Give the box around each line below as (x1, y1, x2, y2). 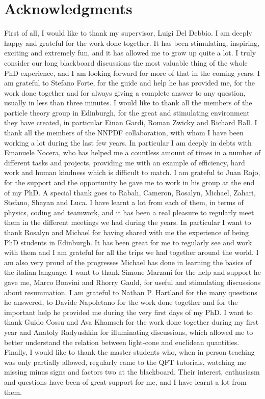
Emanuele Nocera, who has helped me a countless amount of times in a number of (4, 147, 261, 158)
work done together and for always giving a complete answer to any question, (4, 87, 246, 98)
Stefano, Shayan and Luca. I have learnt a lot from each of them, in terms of (4, 197, 244, 208)
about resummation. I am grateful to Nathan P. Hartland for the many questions (4, 287, 257, 297)
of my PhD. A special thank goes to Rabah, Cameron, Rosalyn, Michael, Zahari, (4, 187, 256, 197)
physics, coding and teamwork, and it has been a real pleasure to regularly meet (4, 207, 254, 217)
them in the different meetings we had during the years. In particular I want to (4, 217, 251, 227)
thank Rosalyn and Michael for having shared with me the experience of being (4, 227, 249, 237)
